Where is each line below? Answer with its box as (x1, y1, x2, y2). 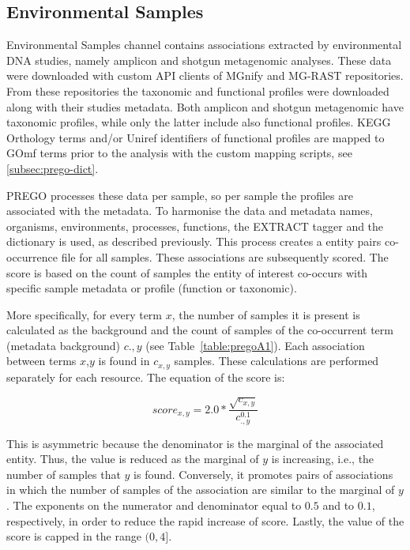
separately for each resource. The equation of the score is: (6, 368, 285, 385)
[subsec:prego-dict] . (6, 160, 99, 176)
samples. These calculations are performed (174, 352, 379, 369)
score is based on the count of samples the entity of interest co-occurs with (6, 264, 368, 281)
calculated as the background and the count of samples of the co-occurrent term (6, 322, 393, 338)
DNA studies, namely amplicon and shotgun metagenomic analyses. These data (6, 51, 392, 68)
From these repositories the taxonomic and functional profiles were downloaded (6, 82, 389, 99)
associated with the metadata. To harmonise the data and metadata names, (6, 202, 373, 219)
